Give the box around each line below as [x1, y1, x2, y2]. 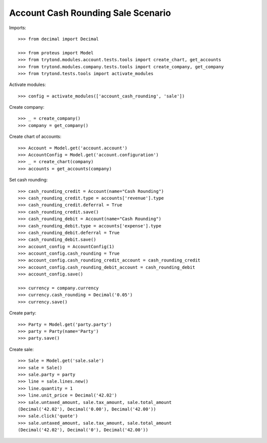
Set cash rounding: [9, 177, 48, 183]
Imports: [9, 25, 27, 31]
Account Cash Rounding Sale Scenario [9, 7, 171, 18]
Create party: [9, 310, 37, 316]
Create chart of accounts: [9, 133, 62, 139]
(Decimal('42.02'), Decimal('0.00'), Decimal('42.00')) [18, 406, 156, 412]
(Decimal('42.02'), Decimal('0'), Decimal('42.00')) [18, 427, 148, 433]
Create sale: [9, 346, 34, 352]
